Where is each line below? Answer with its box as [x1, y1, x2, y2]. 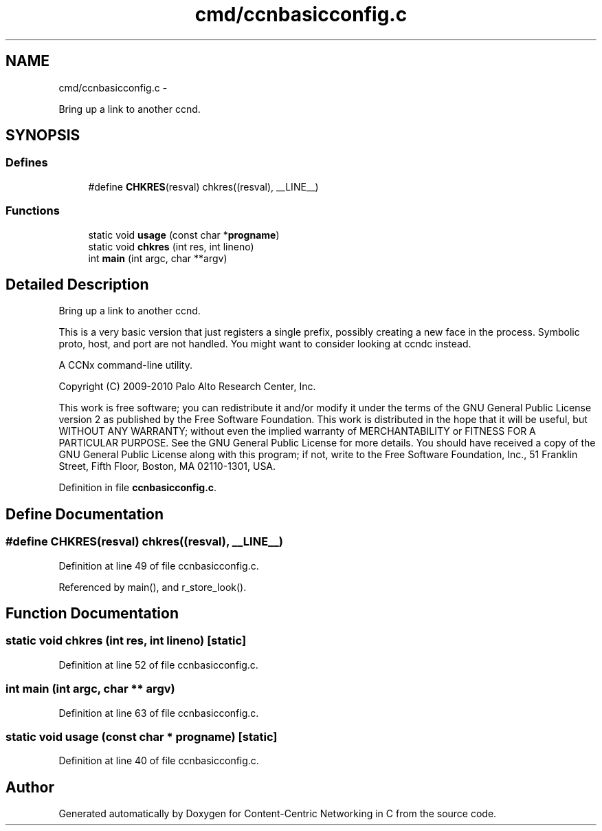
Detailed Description [5, 275, 149, 293]
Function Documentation [5, 605, 179, 623]
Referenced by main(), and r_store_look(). [58, 581, 247, 593]
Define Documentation [5, 505, 164, 523]
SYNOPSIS [5, 127, 80, 144]
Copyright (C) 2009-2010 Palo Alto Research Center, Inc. [58, 380, 316, 393]
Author [5, 778, 54, 796]
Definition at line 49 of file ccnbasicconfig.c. [58, 559, 259, 572]
